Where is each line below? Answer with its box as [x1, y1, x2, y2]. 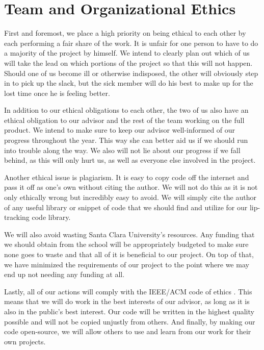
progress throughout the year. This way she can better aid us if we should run [4, 135, 248, 145]
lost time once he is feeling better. [4, 87, 110, 98]
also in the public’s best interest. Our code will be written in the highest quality [4, 306, 254, 316]
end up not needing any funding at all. [4, 269, 125, 280]
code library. [32, 212, 71, 222]
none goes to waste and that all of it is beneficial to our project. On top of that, [4, 249, 254, 259]
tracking [4, 212, 30, 222]
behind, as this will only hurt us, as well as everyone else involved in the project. [4, 155, 256, 165]
